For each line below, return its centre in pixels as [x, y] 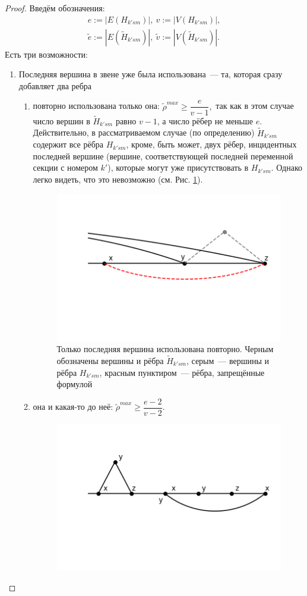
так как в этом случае [255, 106]
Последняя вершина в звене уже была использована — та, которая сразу [151, 74]
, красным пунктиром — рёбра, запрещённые [182, 372]
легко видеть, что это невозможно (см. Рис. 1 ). [118, 179]
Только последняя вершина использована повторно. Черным [165, 349]
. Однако [287, 167]
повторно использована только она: [96, 106]
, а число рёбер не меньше [205, 120]
